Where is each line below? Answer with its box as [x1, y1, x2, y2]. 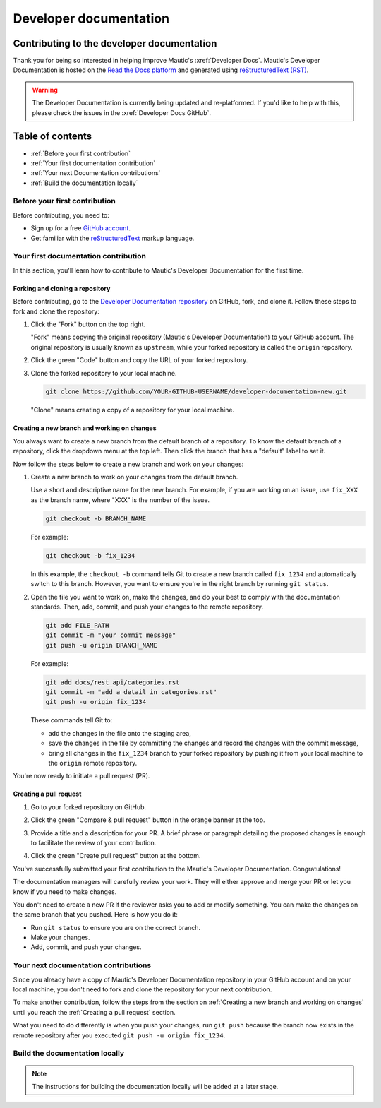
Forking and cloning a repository [13, 284, 111, 292]
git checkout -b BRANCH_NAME [45, 514, 147, 523]
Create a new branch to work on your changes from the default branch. [30, 473, 238, 482]
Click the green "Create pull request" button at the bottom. [30, 852, 201, 860]
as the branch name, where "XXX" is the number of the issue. [30, 495, 210, 504]
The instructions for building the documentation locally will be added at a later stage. [32, 1082, 279, 1090]
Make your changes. [30, 933, 91, 942]
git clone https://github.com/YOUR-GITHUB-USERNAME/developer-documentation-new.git [45, 388, 347, 395]
